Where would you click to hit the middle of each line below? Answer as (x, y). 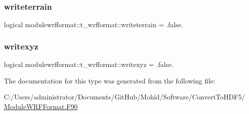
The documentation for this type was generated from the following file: (110, 80)
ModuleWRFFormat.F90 (41, 106)
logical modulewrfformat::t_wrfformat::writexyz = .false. (89, 64)
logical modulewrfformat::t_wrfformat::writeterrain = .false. (94, 24)
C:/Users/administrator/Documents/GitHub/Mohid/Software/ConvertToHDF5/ (125, 97)
